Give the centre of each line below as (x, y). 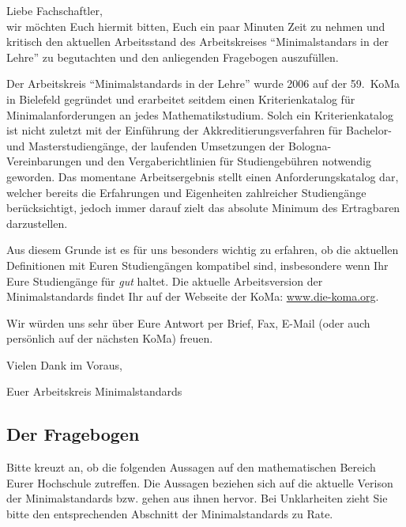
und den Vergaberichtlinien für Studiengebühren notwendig (228, 161)
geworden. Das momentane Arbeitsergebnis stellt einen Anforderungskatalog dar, (203, 176)
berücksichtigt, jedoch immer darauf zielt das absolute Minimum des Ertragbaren (203, 208)
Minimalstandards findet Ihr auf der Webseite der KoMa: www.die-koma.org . (193, 296)
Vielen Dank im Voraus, (64, 364)
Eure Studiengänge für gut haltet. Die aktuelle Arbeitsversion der (165, 281)
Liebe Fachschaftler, (55, 10)
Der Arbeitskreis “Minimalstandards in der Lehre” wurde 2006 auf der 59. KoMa (203, 83)
